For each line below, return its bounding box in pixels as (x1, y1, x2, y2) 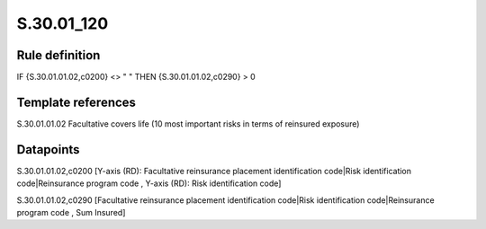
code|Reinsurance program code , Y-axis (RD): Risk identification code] (16, 178, 282, 189)
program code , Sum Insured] (16, 207, 126, 218)
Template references (16, 94, 137, 110)
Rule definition (16, 48, 101, 63)
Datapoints (16, 142, 80, 157)
